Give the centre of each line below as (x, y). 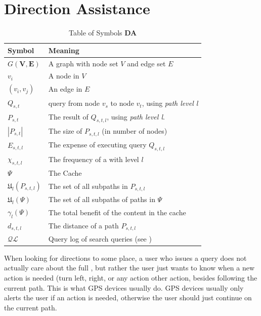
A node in (64, 76)
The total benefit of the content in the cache (117, 212)
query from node (74, 103)
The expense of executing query (97, 144)
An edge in (65, 89)
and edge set (146, 63)
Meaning (64, 50)
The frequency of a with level (94, 159)
